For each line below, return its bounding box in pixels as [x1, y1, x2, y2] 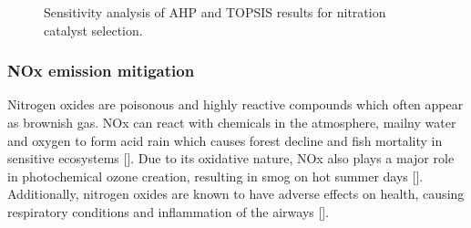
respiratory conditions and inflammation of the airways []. [7, 202, 330, 221]
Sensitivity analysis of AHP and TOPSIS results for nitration [44, 3, 386, 21]
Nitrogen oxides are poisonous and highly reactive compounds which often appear [7, 95, 464, 114]
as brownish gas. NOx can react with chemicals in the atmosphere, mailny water [7, 113, 456, 131]
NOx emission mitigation [7, 59, 195, 82]
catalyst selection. [44, 20, 143, 39]
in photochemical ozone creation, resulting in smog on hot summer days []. [7, 166, 424, 185]
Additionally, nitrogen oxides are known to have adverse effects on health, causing [7, 184, 465, 203]
